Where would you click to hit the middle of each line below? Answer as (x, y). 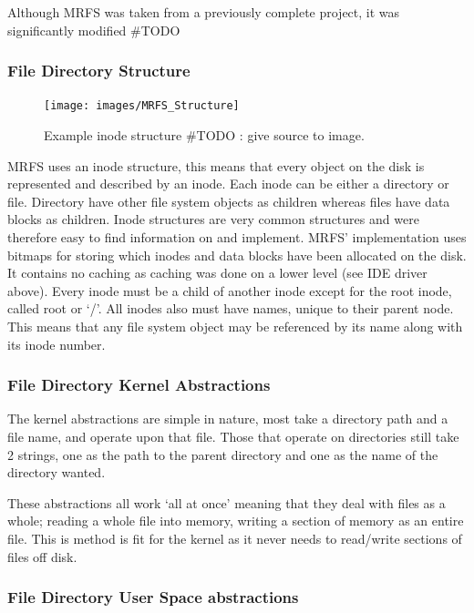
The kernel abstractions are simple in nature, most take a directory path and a (228, 419)
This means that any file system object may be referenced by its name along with (235, 326)
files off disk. (42, 556)
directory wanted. (57, 472)
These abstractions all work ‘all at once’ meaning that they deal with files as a (227, 502)
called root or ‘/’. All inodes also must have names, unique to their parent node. (231, 308)
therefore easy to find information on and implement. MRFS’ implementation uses (237, 237)
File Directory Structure (99, 71)
